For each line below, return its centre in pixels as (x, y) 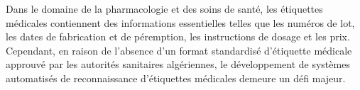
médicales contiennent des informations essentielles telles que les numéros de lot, (180, 22)
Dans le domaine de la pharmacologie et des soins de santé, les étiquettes (164, 9)
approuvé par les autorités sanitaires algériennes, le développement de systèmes (178, 64)
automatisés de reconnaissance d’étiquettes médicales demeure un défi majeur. (176, 78)
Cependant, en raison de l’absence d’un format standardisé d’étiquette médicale (179, 50)
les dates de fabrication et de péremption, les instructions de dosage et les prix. (178, 36)
